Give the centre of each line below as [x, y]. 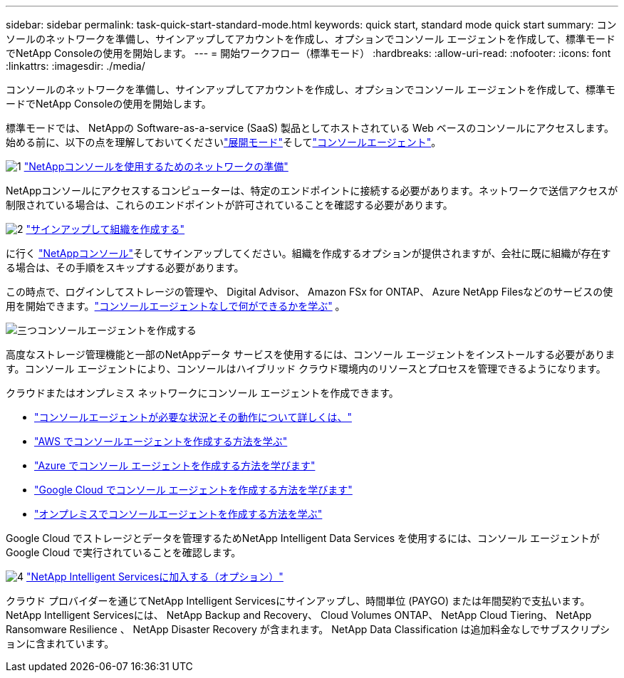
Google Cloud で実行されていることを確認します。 [124, 552]
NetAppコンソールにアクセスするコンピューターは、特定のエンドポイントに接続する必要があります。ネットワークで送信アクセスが [312, 191]
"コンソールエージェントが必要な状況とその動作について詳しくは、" [193, 417]
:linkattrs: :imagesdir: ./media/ [76, 66]
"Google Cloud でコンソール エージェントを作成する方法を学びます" [193, 490]
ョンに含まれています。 [60, 643]
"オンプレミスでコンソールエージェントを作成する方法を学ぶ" [178, 514]
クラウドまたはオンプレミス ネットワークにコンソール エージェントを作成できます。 [202, 393]
